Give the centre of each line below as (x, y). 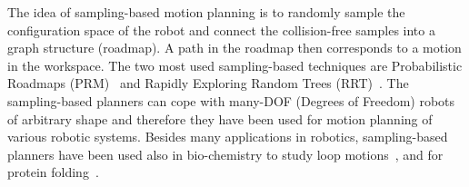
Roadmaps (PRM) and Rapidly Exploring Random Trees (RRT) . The (208, 83)
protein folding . (53, 172)
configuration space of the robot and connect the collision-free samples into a (221, 30)
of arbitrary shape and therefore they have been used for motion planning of (220, 118)
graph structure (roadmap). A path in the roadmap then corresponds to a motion (234, 48)
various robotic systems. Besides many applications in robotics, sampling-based (228, 137)
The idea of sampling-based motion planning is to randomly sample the (206, 12)
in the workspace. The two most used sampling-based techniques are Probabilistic (235, 65)
